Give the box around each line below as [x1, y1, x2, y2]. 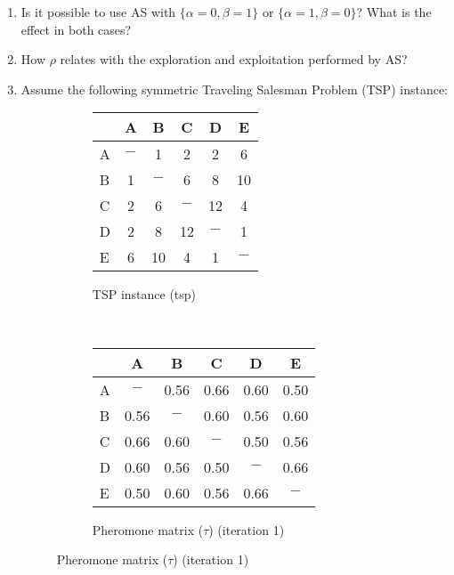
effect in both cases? [20, 20, 132, 38]
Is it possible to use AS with [20, 3, 176, 20]
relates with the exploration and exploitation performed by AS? [60, 50, 408, 69]
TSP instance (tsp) [92, 285, 197, 304]
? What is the [356, 3, 432, 20]
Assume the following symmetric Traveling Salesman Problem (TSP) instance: [20, 79, 449, 98]
